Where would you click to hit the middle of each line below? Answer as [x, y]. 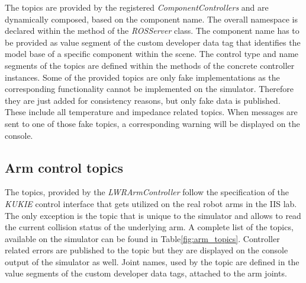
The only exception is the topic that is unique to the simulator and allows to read [153, 215]
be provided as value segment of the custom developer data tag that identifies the [153, 42]
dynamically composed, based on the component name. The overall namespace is [151, 19]
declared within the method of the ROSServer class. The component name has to [152, 31]
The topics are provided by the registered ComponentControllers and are [137, 7]
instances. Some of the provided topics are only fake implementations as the [142, 77]
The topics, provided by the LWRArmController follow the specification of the [147, 192]
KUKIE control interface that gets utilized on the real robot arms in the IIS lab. [151, 203]
